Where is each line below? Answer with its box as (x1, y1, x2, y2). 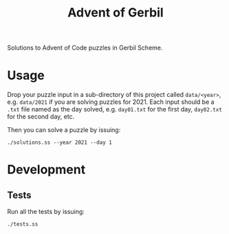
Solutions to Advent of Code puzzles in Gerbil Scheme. (7, 43, 163, 52)
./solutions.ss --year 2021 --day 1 (7, 139, 112, 146)
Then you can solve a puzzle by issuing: (7, 126, 121, 134)
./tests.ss (7, 221, 39, 228)
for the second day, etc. (7, 112, 75, 121)
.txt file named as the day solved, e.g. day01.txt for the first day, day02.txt (7, 105, 222, 114)
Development (7, 162, 86, 178)
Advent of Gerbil (67, 5, 164, 21)
